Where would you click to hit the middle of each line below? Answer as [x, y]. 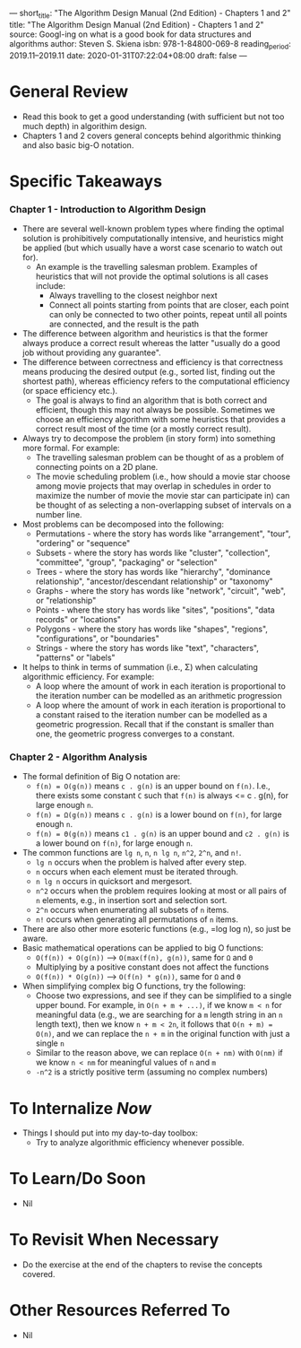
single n [50, 1043]
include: [50, 286]
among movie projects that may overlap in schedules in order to [153, 486]
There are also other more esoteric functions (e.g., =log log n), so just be [156, 929]
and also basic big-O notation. [78, 145]
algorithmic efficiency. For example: [88, 677]
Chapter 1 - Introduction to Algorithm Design [107, 209]
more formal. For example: [71, 448]
